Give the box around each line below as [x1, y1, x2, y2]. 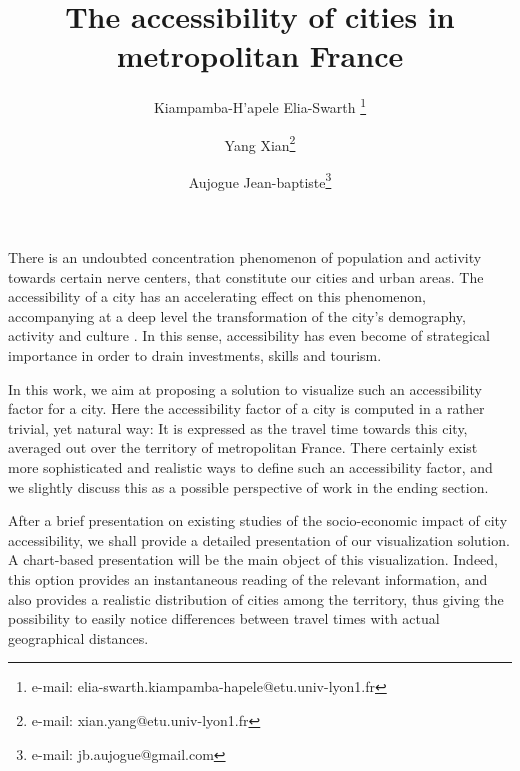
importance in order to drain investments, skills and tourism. [8, 345, 382, 366]
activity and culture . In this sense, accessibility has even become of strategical [8, 325, 491, 346]
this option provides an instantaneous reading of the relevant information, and [8, 568, 488, 589]
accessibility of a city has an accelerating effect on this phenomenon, [8, 286, 426, 307]
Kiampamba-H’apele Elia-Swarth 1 [153, 94, 367, 117]
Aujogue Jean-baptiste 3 [188, 168, 332, 192]
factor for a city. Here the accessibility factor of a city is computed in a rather [8, 398, 485, 419]
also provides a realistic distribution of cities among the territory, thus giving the [8, 588, 504, 609]
